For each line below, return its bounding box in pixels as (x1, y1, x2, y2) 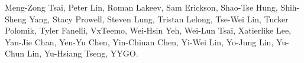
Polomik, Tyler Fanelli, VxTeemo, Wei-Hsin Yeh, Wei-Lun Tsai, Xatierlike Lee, (5, 24, 292, 37)
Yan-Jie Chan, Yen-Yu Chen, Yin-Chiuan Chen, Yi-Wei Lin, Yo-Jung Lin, (5, 35, 274, 48)
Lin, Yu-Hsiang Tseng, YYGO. (27, 47, 138, 59)
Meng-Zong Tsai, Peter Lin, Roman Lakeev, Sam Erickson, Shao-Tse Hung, (5, 1, 278, 13)
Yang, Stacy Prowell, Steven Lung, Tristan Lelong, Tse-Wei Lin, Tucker (29, 12, 289, 25)
